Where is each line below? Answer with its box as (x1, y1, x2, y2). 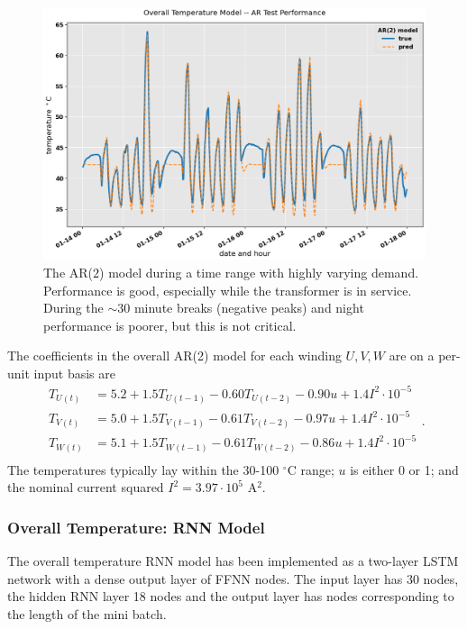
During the (43, 298, 104, 317)
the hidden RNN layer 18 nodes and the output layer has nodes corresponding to (7, 587, 454, 606)
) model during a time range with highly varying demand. (99, 262, 419, 281)
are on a (389, 346, 435, 365)
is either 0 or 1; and (350, 460, 459, 479)
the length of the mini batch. (7, 604, 167, 623)
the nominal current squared (7, 478, 164, 497)
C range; (287, 460, 334, 479)
